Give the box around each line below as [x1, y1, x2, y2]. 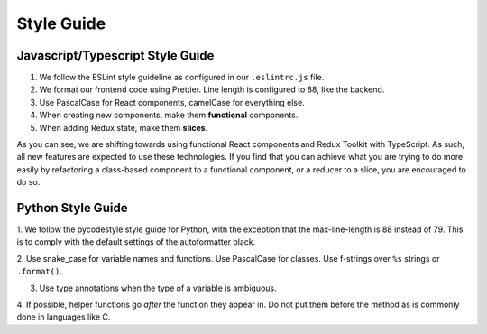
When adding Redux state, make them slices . [39, 122, 208, 133]
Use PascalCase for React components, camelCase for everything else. [39, 97, 306, 107]
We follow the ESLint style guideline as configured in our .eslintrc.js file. [39, 72, 325, 83]
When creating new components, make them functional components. [39, 109, 299, 121]
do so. [16, 177, 41, 188]
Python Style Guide [16, 200, 128, 216]
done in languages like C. [16, 311, 111, 322]
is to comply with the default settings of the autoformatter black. [16, 237, 256, 247]
